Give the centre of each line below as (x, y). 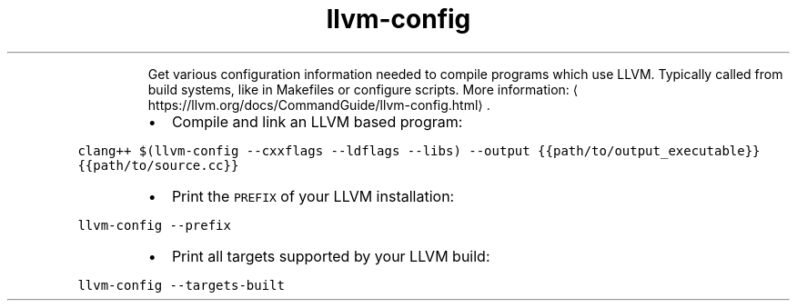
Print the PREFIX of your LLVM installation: (313, 196)
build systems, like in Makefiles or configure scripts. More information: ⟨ (363, 89)
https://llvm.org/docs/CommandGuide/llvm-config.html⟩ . (319, 104)
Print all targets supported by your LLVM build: (331, 256)
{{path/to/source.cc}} (158, 165)
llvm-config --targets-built (181, 285)
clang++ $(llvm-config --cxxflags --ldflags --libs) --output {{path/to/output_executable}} (419, 150)
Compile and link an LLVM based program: (317, 121)
